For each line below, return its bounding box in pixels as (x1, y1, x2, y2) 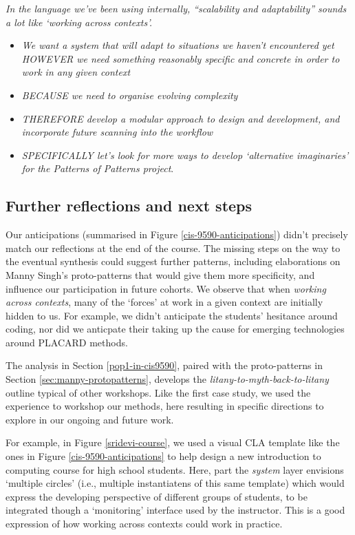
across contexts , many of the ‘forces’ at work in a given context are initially (6, 295, 323, 309)
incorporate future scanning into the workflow (21, 125, 213, 139)
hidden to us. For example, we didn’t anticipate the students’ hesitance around (6, 308, 338, 322)
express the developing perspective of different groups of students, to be (6, 489, 308, 503)
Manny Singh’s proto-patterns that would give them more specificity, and (6, 267, 315, 282)
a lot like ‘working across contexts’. (6, 14, 152, 29)
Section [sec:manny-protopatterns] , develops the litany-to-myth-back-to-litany (6, 372, 329, 386)
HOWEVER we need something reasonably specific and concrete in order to (21, 51, 340, 65)
